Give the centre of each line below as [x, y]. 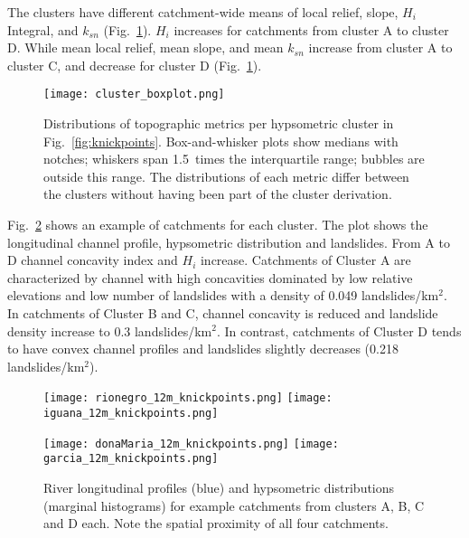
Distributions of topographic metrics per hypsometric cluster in [219, 123]
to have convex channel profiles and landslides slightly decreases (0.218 [203, 349]
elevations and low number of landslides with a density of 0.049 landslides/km [223, 295]
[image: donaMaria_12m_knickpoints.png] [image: [191, 444]
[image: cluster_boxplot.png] [134, 94]
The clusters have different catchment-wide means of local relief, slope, [203, 12]
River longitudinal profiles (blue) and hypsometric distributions [219, 487]
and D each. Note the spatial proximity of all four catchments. [216, 523]
